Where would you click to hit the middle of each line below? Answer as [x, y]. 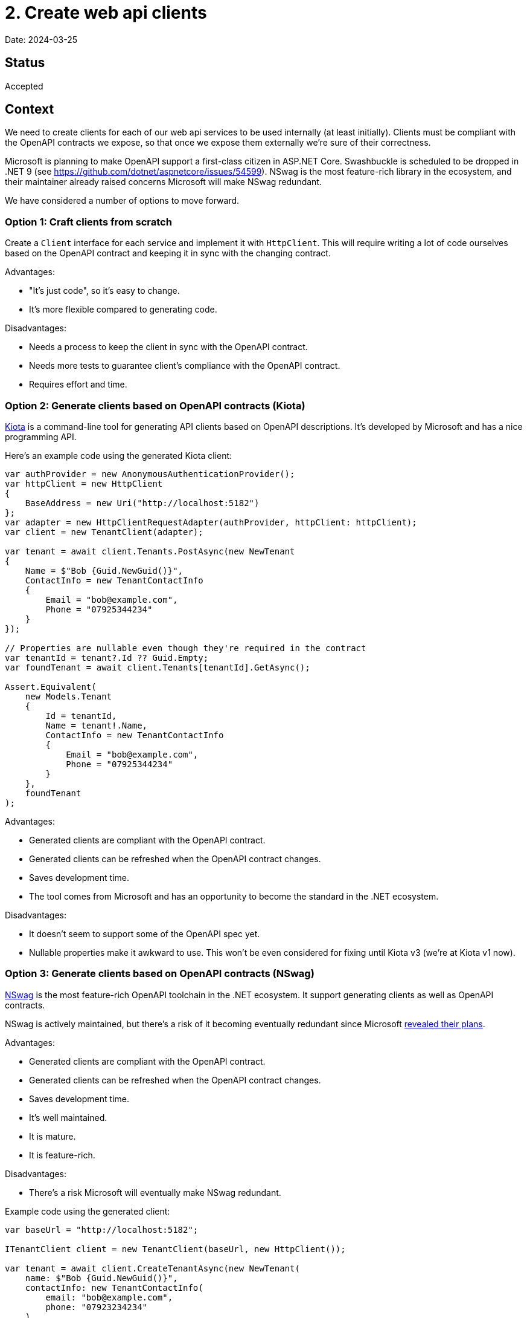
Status [25, 63]
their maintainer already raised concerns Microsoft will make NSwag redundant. [163, 182]
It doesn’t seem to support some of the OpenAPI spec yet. [145, 933]
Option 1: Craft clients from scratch [88, 222]
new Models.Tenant [69, 696]
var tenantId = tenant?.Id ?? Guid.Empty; [107, 657]
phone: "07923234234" [97, 1307]
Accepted [24, 86]
